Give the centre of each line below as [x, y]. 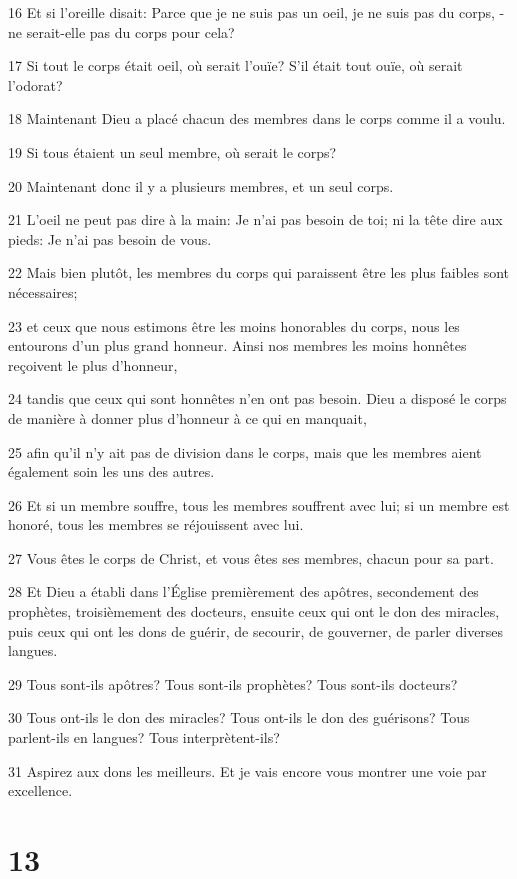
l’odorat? [35, 84]
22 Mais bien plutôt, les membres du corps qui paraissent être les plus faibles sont [259, 272]
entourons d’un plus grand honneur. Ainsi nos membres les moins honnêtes [237, 345]
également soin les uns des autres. [111, 471]
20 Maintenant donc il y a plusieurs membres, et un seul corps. [201, 185]
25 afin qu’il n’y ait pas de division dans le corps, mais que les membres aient [245, 451]
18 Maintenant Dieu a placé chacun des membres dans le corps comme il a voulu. [257, 118]
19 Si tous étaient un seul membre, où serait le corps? [172, 151]
